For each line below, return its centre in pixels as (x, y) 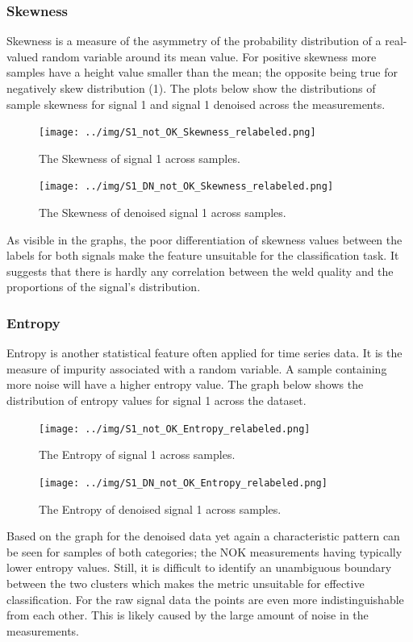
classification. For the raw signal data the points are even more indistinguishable (205, 599)
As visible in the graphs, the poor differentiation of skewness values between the (204, 239)
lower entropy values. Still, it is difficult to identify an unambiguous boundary (199, 567)
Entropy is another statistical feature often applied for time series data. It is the (204, 353)
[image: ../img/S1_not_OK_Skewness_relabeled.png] (177, 133)
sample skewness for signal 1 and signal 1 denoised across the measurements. (196, 104)
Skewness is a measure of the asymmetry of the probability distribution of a (194, 41)
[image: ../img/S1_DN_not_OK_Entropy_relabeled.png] (183, 483)
